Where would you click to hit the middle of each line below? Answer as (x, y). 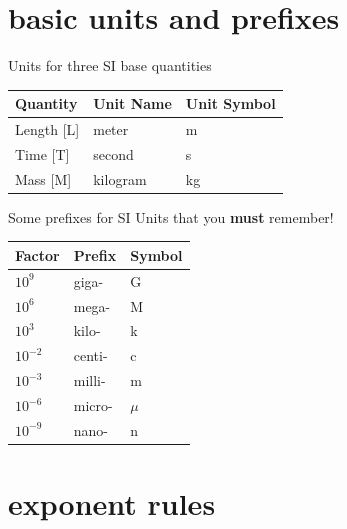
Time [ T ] (42, 153)
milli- (89, 380)
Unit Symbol (230, 103)
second (113, 153)
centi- (90, 355)
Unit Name (132, 103)
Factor (37, 254)
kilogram (120, 178)
